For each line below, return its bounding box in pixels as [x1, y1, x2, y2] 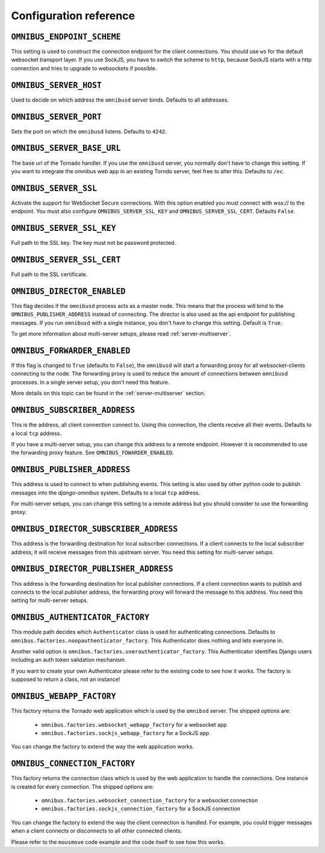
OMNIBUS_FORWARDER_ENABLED [11, 346, 131, 356]
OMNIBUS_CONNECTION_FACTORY [11, 759, 135, 769]
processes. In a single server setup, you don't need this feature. [11, 378, 170, 386]
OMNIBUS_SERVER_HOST [11, 80, 102, 90]
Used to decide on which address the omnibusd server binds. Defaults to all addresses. [11, 96, 229, 103]
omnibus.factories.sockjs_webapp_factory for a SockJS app [41, 729, 209, 736]
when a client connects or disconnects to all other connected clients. [11, 827, 182, 834]
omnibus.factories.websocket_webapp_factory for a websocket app [41, 721, 227, 728]
